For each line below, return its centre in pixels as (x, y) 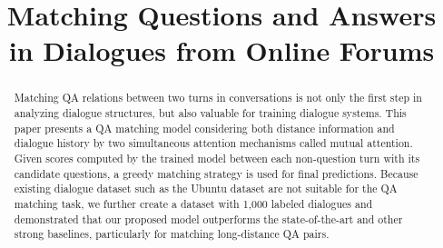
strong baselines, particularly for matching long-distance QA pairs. (172, 234)
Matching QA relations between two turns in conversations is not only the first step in (218, 98)
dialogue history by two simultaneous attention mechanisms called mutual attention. (213, 143)
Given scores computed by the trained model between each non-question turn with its (217, 158)
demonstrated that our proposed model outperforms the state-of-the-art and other (208, 218)
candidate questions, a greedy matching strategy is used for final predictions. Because (216, 173)
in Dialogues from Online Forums (221, 50)
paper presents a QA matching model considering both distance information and (204, 128)
